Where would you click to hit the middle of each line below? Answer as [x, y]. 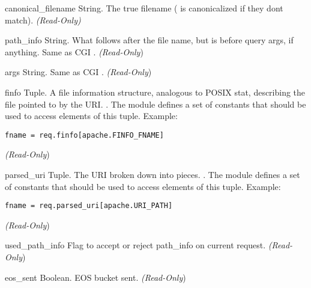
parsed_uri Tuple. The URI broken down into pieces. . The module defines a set [152, 174]
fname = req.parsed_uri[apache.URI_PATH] [89, 206]
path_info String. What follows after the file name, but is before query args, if [149, 40]
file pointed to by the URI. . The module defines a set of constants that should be [155, 104]
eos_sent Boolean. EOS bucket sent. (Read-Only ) [95, 277]
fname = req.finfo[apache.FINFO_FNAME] [84, 135]
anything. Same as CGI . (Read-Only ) [74, 51]
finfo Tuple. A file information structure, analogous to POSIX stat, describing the [155, 92]
